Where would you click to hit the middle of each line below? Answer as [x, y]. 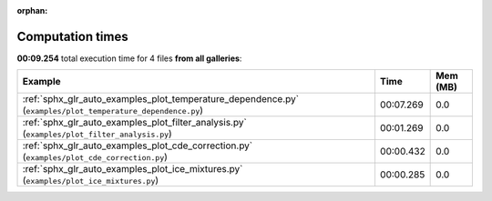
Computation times [72, 36]
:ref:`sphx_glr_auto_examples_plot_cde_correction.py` [138, 146]
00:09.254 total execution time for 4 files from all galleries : [129, 58]
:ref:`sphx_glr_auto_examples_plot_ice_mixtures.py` [133, 169]
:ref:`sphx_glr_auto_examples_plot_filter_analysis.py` [135, 123]
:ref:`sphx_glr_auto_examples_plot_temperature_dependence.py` [161, 99]
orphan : [32, 10]
